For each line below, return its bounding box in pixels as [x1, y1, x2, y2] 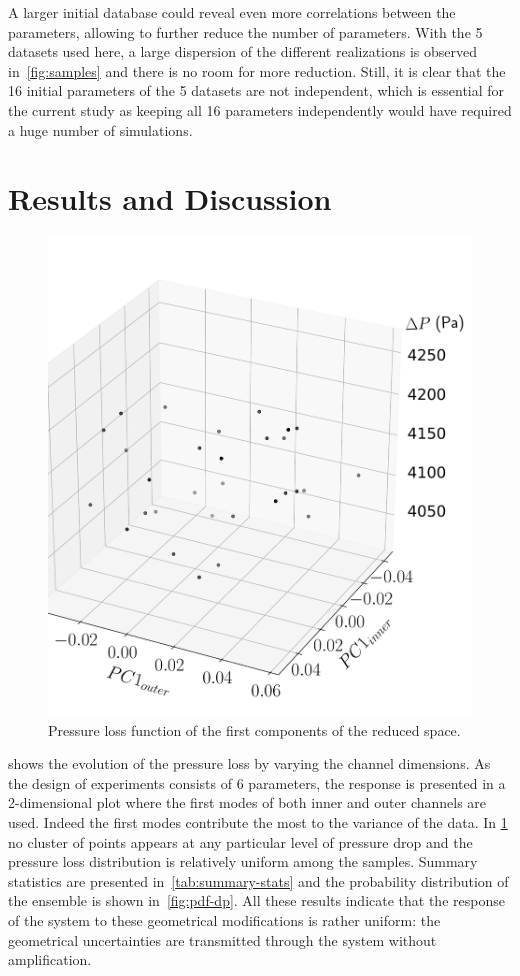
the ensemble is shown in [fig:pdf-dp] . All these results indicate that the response [8, 890, 505, 911]
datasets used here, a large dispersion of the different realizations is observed [8, 41, 478, 62]
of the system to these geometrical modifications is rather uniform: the [8, 909, 441, 930]
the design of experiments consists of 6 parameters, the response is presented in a [8, 772, 506, 793]
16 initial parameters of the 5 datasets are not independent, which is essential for [8, 80, 505, 101]
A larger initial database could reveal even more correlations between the [8, 2, 456, 22]
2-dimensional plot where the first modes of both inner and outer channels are [8, 792, 487, 813]
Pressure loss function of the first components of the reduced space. [48, 719, 461, 740]
